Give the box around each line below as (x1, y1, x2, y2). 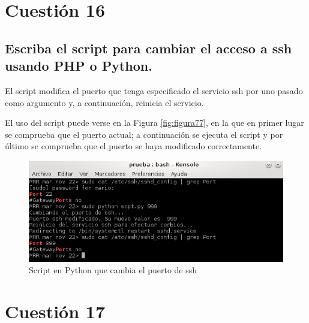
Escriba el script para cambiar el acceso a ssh (5, 38, 292, 57)
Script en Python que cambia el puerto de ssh (29, 264, 197, 276)
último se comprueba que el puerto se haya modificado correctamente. (5, 140, 262, 152)
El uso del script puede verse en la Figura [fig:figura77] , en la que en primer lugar (5, 116, 304, 129)
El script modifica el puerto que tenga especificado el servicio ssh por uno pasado (5, 84, 303, 96)
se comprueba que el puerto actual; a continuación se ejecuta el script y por (5, 128, 283, 140)
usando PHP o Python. (5, 56, 152, 75)
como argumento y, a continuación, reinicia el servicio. (5, 96, 204, 108)
